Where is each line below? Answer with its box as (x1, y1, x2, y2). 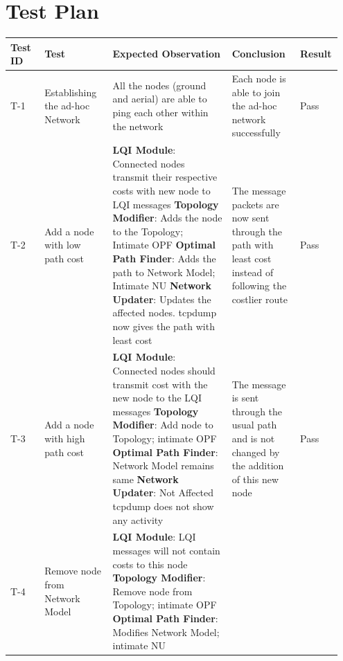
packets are (231, 197, 279, 211)
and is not (231, 431, 275, 445)
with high (44, 431, 85, 445)
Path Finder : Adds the (112, 251, 216, 266)
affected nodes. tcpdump (112, 305, 217, 320)
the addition (231, 458, 284, 473)
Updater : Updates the (112, 291, 211, 306)
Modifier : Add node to (112, 417, 213, 432)
